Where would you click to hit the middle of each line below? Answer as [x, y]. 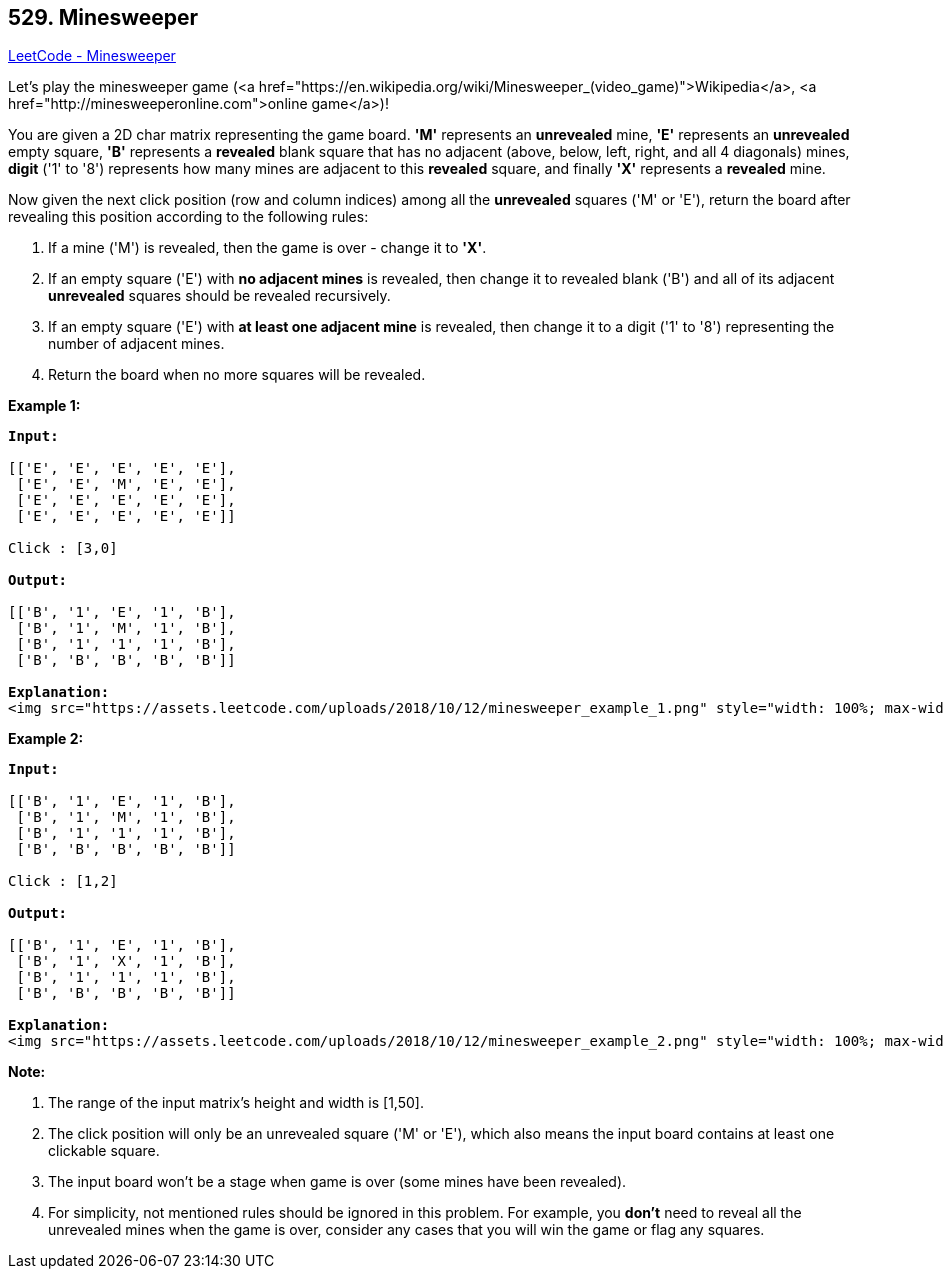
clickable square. [104, 1151]
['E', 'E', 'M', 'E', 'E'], [126, 484]
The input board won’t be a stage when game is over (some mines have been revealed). [337, 1182]
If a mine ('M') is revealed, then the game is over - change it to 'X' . [267, 248]
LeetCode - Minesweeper [92, 56]
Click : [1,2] [63, 881]
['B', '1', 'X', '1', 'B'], [126, 961]
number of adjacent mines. [136, 344]
